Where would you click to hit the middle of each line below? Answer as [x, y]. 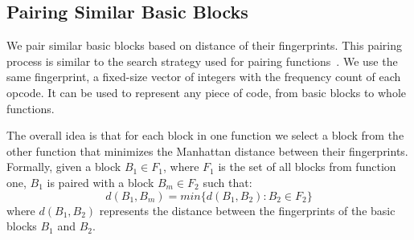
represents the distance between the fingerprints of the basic [247, 210]
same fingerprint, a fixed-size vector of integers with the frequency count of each [204, 77]
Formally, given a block [64, 167]
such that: [227, 182]
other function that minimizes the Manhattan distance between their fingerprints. [207, 151]
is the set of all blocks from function [307, 167]
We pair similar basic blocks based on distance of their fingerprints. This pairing [204, 45]
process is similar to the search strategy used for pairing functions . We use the [202, 61]
